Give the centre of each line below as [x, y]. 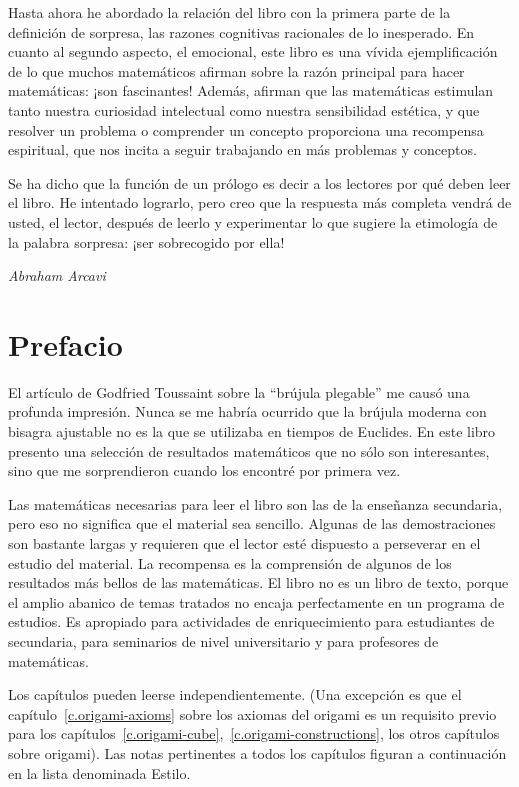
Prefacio [65, 343]
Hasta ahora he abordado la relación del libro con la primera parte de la [229, 12]
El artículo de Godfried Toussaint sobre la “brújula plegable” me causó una [239, 391]
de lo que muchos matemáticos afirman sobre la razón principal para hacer [236, 70]
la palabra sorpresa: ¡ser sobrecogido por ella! [146, 241]
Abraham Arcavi [57, 275]
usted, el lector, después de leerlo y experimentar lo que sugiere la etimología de [253, 221]
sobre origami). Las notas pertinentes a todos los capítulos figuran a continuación [257, 752]
